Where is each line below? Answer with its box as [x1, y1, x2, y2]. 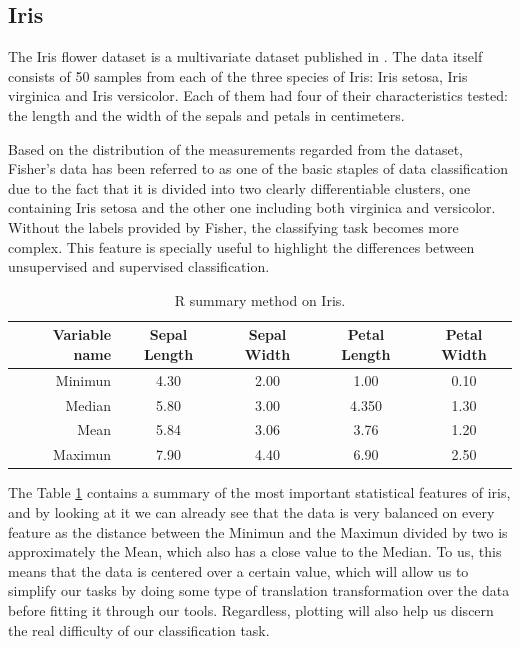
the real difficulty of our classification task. [8, 619, 270, 640]
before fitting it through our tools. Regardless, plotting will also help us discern [8, 599, 494, 620]
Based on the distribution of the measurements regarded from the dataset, [8, 138, 463, 159]
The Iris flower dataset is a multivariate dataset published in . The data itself [8, 46, 483, 67]
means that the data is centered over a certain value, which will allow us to [8, 560, 469, 581]
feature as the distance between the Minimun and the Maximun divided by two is [8, 521, 508, 542]
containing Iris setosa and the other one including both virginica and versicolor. [8, 197, 496, 218]
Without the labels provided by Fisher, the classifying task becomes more [8, 216, 459, 237]
